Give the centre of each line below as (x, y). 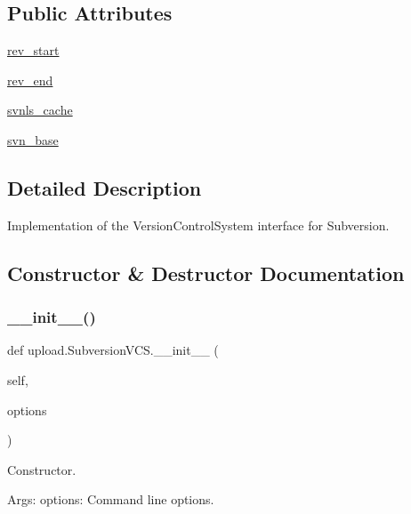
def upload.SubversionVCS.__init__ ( (113, 350)
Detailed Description (105, 187)
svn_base (33, 139)
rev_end (30, 80)
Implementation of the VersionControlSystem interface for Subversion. (198, 225)
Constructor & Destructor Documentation (206, 273)
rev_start (33, 50)
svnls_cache (40, 110)
